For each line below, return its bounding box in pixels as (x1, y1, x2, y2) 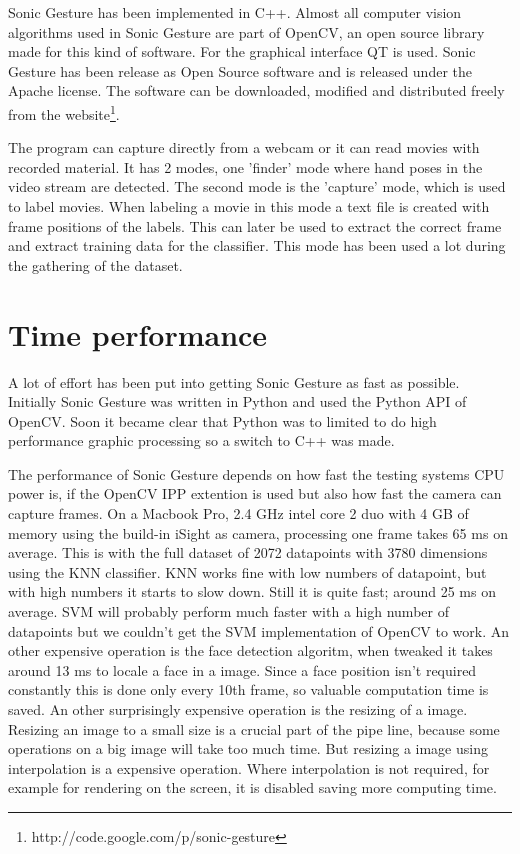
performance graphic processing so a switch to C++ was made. (8, 430, 395, 451)
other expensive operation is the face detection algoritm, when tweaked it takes (8, 640, 493, 661)
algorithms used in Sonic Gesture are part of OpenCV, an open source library (8, 21, 485, 42)
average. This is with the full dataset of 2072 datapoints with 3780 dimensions (8, 542, 488, 563)
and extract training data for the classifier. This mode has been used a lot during (8, 235, 506, 256)
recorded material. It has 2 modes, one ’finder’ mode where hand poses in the (8, 156, 483, 177)
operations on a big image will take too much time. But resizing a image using (8, 738, 488, 759)
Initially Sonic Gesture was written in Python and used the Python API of (8, 391, 467, 412)
